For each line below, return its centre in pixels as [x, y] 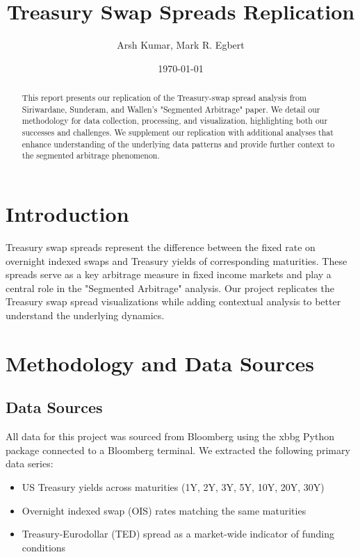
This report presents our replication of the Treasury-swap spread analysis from [164, 98]
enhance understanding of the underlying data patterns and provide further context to [178, 144]
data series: [30, 463]
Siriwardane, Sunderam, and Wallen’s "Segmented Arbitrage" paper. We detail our [171, 109]
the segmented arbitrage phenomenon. [91, 155]
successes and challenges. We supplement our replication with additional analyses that [178, 132]
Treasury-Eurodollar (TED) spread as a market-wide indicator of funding [178, 534]
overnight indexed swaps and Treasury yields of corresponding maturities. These [177, 260]
